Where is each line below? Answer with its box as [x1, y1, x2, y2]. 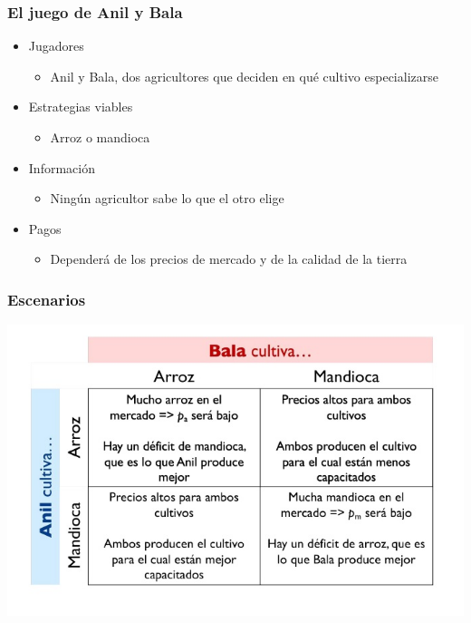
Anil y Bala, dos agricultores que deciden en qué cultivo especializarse [50, 66, 438, 85]
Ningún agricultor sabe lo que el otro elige [50, 189, 284, 208]
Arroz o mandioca [50, 128, 150, 146]
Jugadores [28, 36, 84, 55]
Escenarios [7, 287, 86, 310]
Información [28, 158, 95, 177]
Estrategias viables [28, 97, 133, 116]
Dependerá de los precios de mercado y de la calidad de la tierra [50, 249, 408, 268]
